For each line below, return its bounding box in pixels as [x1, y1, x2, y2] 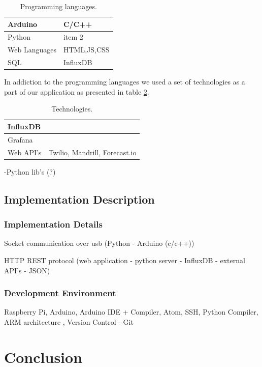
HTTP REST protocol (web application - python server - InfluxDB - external [4, 255, 245, 265]
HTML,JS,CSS [63, 44, 110, 55]
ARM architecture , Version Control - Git [4, 316, 134, 327]
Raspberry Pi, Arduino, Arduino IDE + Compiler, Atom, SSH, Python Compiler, [4, 306, 258, 317]
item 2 [63, 32, 83, 42]
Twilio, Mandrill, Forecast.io [48, 147, 137, 157]
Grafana [8, 134, 33, 145]
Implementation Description [4, 191, 155, 207]
